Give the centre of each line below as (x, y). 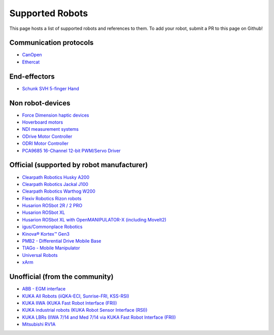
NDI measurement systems (50, 129)
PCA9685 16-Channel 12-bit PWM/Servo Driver (72, 151)
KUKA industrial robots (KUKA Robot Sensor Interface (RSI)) (85, 310)
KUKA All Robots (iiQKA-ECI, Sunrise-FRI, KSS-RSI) (76, 296)
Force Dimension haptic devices (56, 115)
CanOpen (32, 55)
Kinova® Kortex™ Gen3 (46, 234)
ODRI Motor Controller (45, 143)
